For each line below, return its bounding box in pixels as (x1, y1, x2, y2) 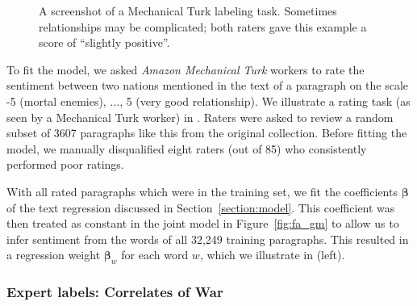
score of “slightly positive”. (39, 34, 170, 51)
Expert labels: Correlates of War (6, 282, 223, 302)
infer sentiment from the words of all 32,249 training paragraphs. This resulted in (6, 230, 409, 247)
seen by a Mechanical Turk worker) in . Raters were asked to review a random (6, 108, 394, 125)
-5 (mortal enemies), (6, 92, 106, 109)
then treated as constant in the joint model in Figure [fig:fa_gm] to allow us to (6, 215, 399, 232)
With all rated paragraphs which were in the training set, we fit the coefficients (6, 182, 398, 199)
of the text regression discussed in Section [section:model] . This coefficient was (6, 199, 395, 216)
